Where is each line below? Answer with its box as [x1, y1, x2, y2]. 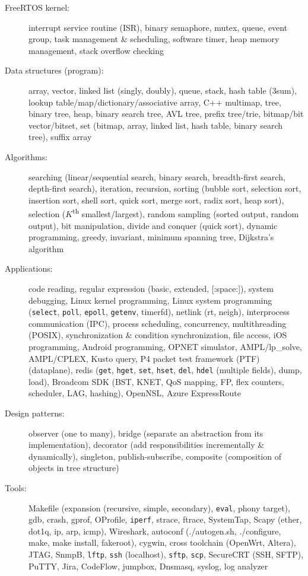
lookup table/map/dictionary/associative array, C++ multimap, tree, [28, 96, 281, 108]
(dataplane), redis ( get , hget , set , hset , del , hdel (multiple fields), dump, [28, 364, 302, 376]
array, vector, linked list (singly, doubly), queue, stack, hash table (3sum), [28, 84, 297, 96]
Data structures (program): [5, 64, 104, 77]
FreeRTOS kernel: [5, 1, 69, 13]
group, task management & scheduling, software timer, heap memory [28, 33, 280, 45]
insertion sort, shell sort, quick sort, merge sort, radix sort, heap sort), [28, 193, 284, 206]
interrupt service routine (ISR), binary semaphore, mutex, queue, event [28, 21, 288, 33]
